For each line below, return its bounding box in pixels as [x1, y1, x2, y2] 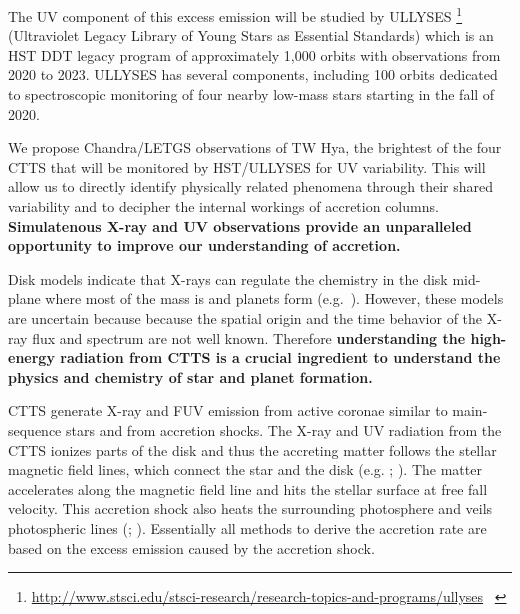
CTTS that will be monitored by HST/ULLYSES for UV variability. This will [8, 156, 486, 177]
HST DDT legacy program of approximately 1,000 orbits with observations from [8, 44, 501, 65]
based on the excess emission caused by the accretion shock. [8, 537, 375, 558]
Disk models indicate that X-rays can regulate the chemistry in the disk [8, 268, 448, 289]
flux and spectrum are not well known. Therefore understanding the [32, 327, 466, 348]
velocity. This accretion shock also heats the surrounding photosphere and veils [8, 498, 493, 519]
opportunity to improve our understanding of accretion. [8, 235, 401, 256]
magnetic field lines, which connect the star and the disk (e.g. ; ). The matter [8, 459, 482, 480]
